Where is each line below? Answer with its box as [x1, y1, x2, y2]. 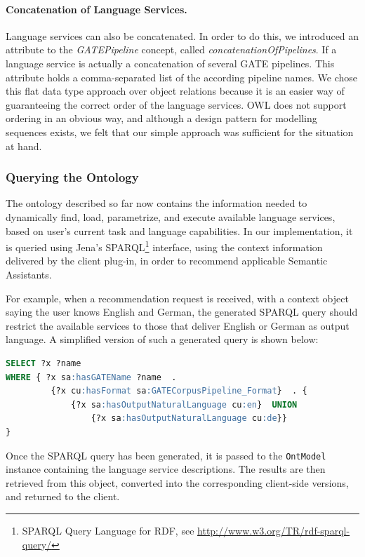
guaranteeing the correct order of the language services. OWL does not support [6, 97, 347, 112]
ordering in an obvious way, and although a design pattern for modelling [6, 111, 317, 126]
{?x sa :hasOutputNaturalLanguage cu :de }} [91, 413, 287, 424]
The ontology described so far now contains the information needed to [6, 196, 307, 210]
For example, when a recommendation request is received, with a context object [6, 290, 349, 305]
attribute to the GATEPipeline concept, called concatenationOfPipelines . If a [6, 42, 337, 57]
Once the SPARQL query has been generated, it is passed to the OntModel [6, 448, 326, 462]
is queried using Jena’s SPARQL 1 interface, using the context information [6, 238, 323, 254]
